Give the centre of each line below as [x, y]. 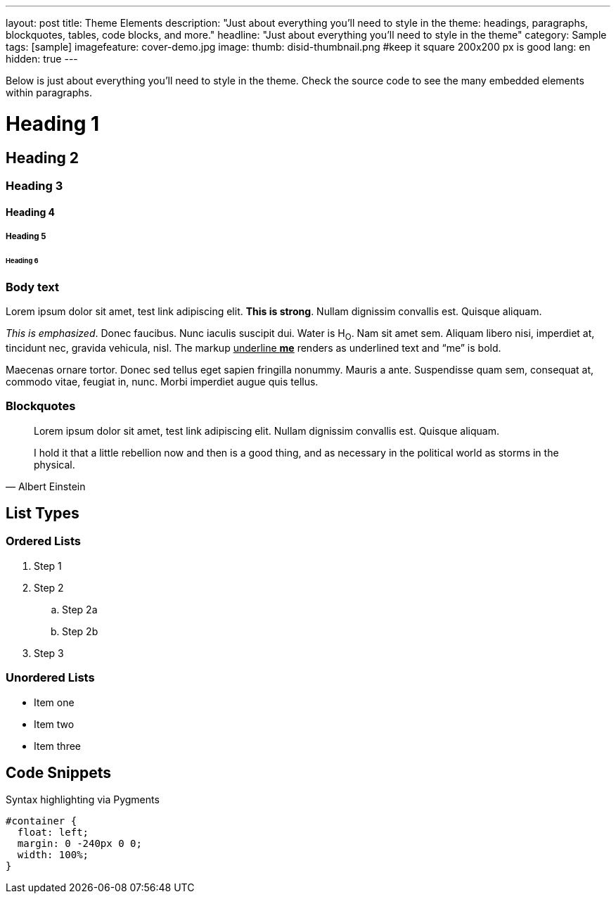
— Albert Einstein [46, 486]
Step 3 [49, 653]
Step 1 [48, 566]
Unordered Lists [50, 678]
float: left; [53, 833]
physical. [54, 464]
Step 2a [80, 609]
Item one [54, 702]
